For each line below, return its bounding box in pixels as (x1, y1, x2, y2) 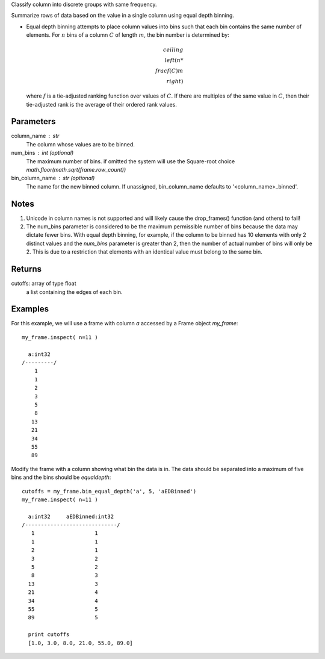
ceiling (162, 46, 184, 54)
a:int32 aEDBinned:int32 (28, 513, 114, 520)
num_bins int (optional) (11, 149, 74, 157)
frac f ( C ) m (155, 67, 184, 75)
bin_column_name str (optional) (11, 175, 95, 182)
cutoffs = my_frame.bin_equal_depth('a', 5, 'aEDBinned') (22, 488, 197, 495)
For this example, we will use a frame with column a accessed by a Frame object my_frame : (11, 320, 238, 327)
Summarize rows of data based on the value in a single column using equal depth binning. (11, 12, 235, 19)
